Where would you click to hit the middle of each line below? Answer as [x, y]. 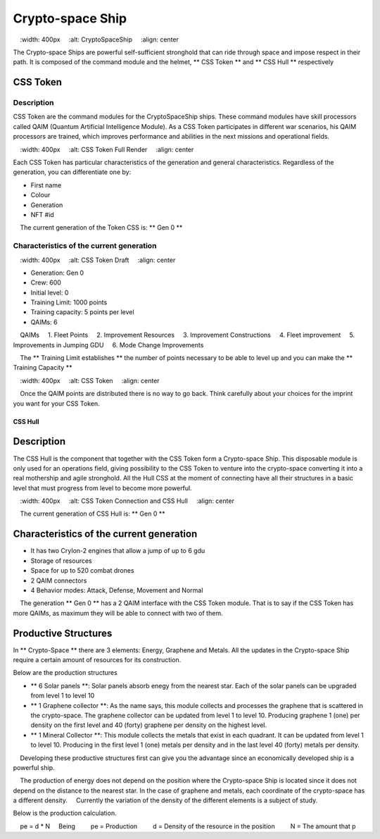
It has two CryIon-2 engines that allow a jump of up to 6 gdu [118, 551]
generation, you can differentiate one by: [72, 172]
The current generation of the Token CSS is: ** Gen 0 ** [101, 228]
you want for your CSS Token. [56, 403]
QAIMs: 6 [44, 322]
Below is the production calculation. [65, 813]
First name [46, 185]
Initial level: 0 [50, 292]
